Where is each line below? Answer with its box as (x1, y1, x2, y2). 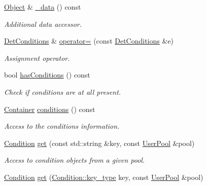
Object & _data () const (4, 2, 81, 12)
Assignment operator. (4, 52, 70, 63)
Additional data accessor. (4, 18, 82, 29)
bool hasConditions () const (4, 69, 90, 80)
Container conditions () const (4, 103, 95, 114)
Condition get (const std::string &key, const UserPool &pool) (4, 137, 195, 148)
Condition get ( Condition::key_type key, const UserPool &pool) (4, 171, 203, 182)
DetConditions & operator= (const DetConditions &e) (4, 35, 174, 46)
